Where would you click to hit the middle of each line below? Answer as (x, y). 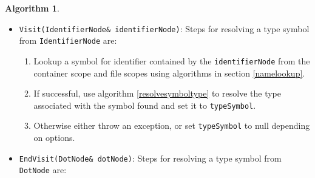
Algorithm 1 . (32, 8)
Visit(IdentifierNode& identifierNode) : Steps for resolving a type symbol (164, 28)
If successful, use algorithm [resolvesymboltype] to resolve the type (157, 93)
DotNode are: (43, 170)
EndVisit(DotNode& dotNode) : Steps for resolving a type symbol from (150, 158)
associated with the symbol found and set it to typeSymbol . (145, 105)
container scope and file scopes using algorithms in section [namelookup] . (169, 73)
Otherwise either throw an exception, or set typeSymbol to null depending (172, 125)
